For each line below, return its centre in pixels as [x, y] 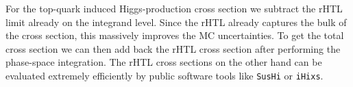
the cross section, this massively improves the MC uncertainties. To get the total [175, 35]
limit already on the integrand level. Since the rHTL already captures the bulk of [176, 22]
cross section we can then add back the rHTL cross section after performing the [173, 48]
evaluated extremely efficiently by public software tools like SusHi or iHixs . [165, 75]
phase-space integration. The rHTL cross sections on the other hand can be [164, 62]
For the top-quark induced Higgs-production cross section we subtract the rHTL [174, 8]
